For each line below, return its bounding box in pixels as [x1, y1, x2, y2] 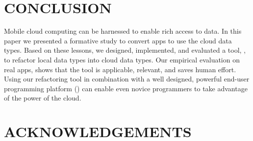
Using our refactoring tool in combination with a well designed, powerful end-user [4, 74, 250, 84]
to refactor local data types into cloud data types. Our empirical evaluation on [4, 54, 240, 64]
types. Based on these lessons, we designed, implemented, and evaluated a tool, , [4, 45, 246, 55]
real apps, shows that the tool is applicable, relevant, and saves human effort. [4, 64, 236, 74]
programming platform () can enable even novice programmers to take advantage [4, 83, 248, 93]
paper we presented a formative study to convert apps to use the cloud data [4, 35, 232, 45]
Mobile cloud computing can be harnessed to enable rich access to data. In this [4, 26, 242, 36]
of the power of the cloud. [4, 93, 81, 103]
